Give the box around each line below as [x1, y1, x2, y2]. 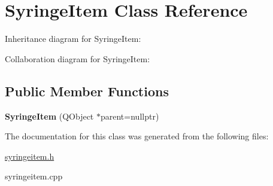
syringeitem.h [5, 150, 54, 162]
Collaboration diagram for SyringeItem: [5, 52, 150, 65]
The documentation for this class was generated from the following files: [5, 130, 269, 142]
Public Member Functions [5, 81, 169, 100]
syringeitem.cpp [5, 170, 63, 182]
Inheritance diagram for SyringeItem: [5, 32, 141, 45]
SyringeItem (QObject [5, 109, 94, 122]
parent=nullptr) [100, 109, 159, 122]
